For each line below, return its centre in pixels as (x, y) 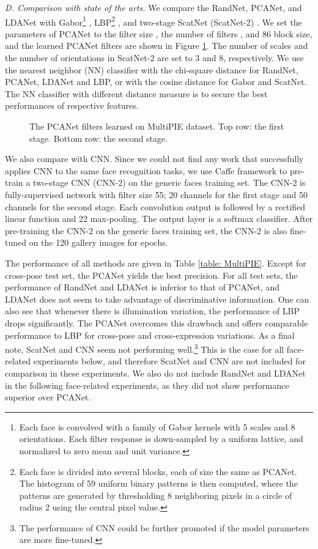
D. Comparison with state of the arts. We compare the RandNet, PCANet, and (153, 7)
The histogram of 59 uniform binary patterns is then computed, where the (158, 483)
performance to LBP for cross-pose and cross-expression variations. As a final (150, 335)
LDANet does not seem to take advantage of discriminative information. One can (157, 299)
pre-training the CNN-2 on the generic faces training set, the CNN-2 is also (146, 230)
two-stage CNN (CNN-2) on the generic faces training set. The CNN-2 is (169, 182)
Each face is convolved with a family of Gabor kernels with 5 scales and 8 (157, 426)
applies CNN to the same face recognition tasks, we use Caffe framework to (146, 170)
